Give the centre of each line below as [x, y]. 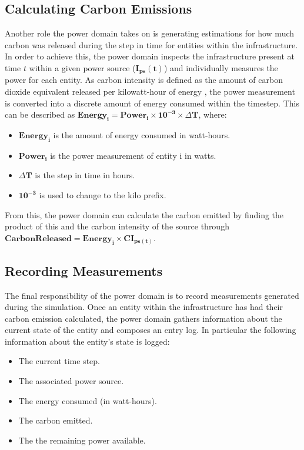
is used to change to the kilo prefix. [103, 195]
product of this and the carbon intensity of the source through [117, 226]
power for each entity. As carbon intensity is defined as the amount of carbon [144, 80]
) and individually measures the [221, 67]
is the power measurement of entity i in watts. [133, 155]
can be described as [40, 114]
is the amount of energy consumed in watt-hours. [142, 135]
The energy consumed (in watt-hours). [88, 400]
